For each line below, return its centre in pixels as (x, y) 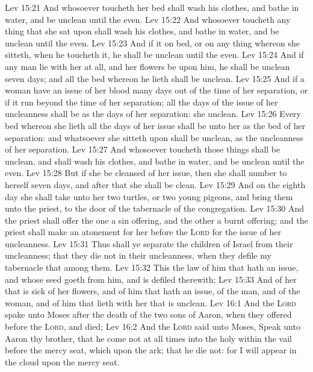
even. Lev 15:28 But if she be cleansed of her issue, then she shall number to (146, 173)
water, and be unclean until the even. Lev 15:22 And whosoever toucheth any (148, 19)
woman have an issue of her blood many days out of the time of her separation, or (156, 90)
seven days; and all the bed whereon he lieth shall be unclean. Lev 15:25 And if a (155, 78)
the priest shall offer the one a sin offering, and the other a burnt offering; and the (156, 220)
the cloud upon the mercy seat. (62, 361)
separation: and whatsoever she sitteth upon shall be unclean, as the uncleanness (154, 137)
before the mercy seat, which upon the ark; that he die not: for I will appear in (151, 350)
